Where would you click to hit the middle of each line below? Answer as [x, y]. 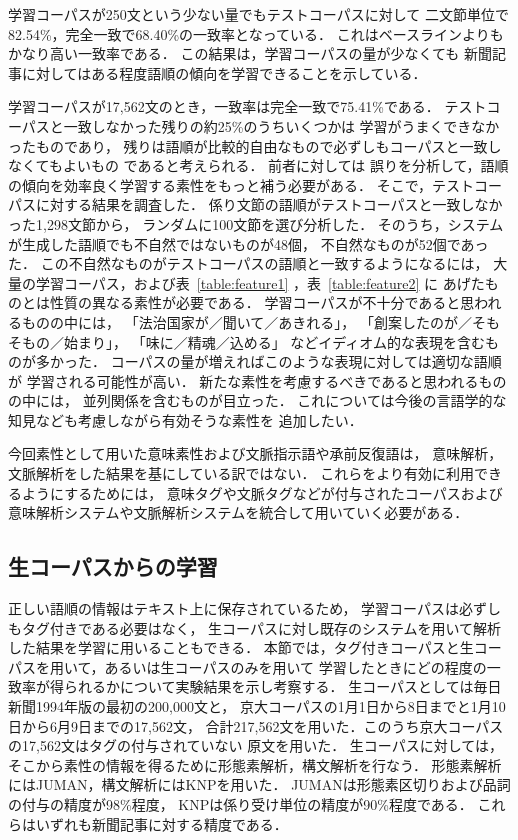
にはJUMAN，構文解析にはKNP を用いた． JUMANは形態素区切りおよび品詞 [259, 784]
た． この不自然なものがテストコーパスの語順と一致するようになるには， [248, 263]
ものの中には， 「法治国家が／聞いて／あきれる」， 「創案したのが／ [246, 321]
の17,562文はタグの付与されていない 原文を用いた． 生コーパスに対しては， [255, 745]
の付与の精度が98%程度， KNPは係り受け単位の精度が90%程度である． [240, 803]
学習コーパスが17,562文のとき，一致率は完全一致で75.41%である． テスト [247, 106]
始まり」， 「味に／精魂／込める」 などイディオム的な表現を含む [274, 341]
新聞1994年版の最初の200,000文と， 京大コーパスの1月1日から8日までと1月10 [257, 706]
